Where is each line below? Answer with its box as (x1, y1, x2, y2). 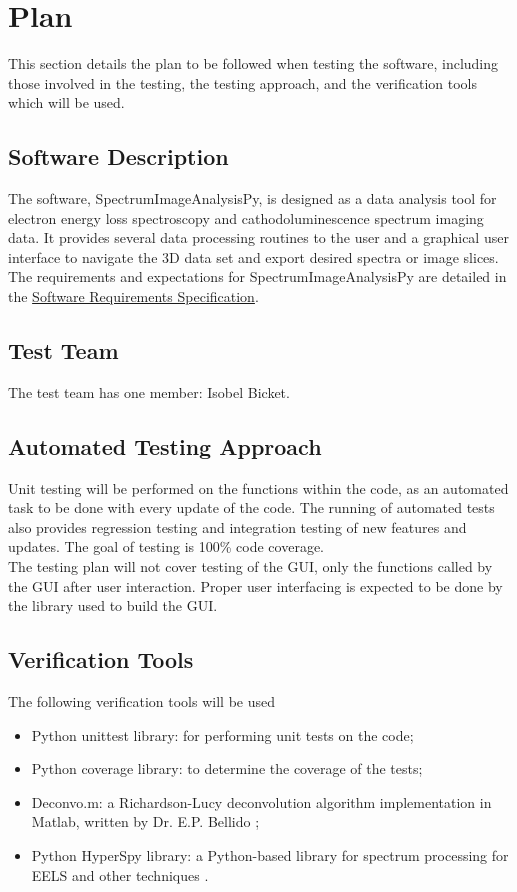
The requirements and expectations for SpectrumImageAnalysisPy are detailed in (8, 266, 507, 287)
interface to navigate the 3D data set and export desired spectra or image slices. (8, 246, 499, 267)
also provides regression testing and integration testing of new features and (8, 516, 467, 537)
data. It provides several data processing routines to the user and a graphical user (8, 227, 509, 248)
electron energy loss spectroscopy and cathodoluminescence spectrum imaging (8, 207, 484, 228)
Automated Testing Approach (8, 430, 322, 461)
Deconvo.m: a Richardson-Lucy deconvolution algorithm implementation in (31, 791, 492, 812)
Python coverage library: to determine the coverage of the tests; (31, 758, 423, 779)
